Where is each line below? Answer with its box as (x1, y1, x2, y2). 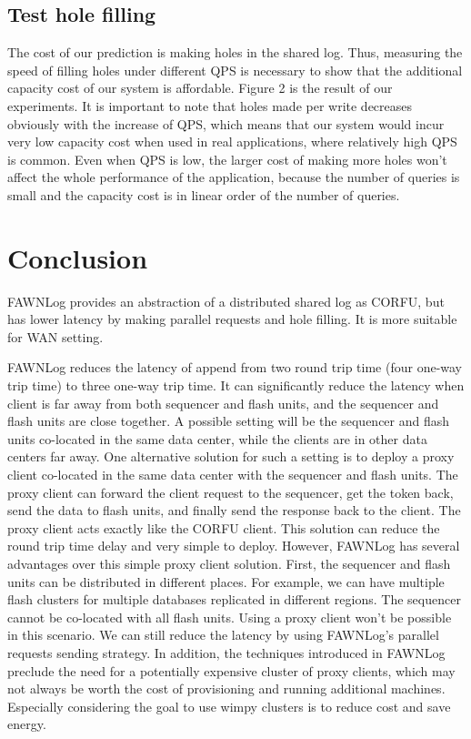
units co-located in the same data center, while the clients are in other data (7, 429, 427, 448)
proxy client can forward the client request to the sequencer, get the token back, (7, 482, 454, 501)
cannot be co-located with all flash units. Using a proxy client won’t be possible (7, 607, 452, 626)
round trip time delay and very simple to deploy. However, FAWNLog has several (7, 536, 460, 555)
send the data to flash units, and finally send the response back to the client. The (7, 501, 461, 520)
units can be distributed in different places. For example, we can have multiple (7, 572, 445, 591)
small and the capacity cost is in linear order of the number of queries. (7, 185, 400, 204)
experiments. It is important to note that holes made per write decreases (7, 96, 413, 115)
